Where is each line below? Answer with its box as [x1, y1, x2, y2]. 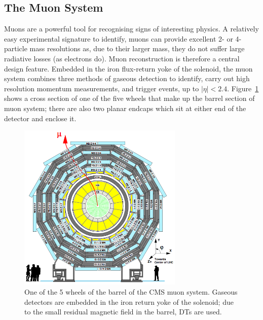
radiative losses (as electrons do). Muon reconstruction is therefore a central [4, 53, 240, 63]
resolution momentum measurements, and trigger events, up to [4, 83, 199, 93]
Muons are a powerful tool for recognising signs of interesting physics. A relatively [4, 23, 259, 34]
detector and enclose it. [4, 113, 77, 123]
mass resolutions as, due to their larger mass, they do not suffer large [29, 43, 245, 54]
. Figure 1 [227, 83, 259, 93]
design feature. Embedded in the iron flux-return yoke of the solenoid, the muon [4, 63, 253, 74]
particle [4, 43, 27, 54]
